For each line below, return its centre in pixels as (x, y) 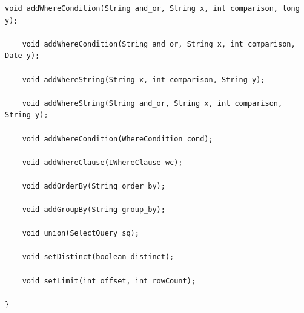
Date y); (22, 56)
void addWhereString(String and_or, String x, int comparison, (152, 103)
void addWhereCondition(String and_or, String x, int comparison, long (152, 8)
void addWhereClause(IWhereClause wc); (102, 162)
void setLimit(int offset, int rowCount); (109, 281)
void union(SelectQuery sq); (81, 234)
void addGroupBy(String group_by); (94, 210)
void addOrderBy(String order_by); (94, 186)
